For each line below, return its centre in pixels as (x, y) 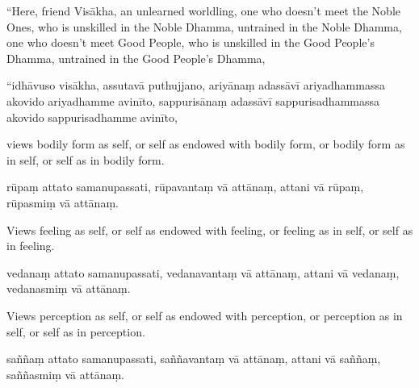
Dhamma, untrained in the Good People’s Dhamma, (136, 58)
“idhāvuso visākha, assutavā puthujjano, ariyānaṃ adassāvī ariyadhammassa (196, 85)
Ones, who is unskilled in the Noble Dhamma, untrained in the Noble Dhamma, (204, 26)
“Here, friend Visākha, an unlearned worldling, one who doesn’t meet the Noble (203, 10)
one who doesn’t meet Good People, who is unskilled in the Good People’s (191, 42)
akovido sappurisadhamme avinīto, (92, 117)
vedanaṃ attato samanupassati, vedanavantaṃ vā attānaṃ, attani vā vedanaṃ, (203, 272)
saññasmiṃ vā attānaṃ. (65, 374)
